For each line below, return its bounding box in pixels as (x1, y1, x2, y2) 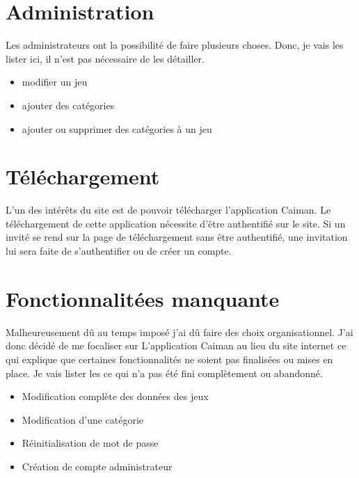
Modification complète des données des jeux (22, 389, 209, 404)
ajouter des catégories (22, 97, 115, 112)
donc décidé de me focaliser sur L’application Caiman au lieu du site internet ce (6, 338, 346, 353)
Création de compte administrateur (22, 459, 173, 473)
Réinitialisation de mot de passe (22, 436, 159, 450)
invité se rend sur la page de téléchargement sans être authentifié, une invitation (6, 230, 348, 244)
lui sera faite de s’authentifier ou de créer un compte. (6, 244, 232, 257)
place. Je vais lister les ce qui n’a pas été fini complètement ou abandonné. (6, 365, 323, 380)
